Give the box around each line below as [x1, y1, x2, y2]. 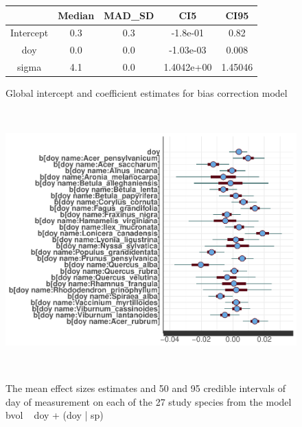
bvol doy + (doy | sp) [5, 408, 104, 422]
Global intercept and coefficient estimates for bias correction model [5, 86, 288, 100]
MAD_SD [104, 8, 154, 22]
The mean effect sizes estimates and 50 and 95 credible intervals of [5, 381, 286, 395]
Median [58, 8, 95, 22]
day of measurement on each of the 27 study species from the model [5, 394, 292, 408]
